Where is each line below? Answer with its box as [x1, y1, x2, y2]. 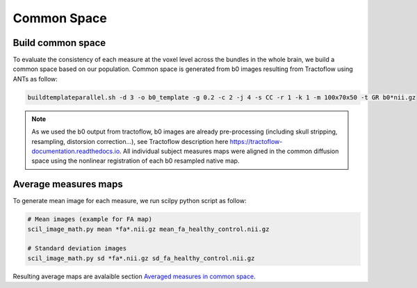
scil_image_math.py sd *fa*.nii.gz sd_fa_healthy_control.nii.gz [27, 254, 255, 262]
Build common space [13, 37, 106, 49]
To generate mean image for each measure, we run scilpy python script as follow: [13, 197, 247, 205]
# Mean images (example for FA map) [27, 216, 153, 223]
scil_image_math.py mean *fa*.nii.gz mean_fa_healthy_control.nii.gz [27, 225, 270, 233]
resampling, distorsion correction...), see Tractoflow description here [31, 137, 229, 145]
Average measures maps [13, 178, 123, 191]
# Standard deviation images [27, 244, 127, 253]
